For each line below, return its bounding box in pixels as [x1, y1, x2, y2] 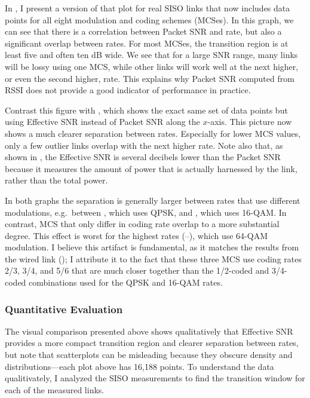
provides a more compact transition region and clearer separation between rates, [5, 336, 299, 349]
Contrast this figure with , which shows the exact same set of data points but [5, 103, 288, 116]
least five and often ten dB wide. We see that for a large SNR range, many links [5, 48, 298, 61]
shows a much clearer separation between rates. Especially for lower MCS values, [5, 127, 301, 139]
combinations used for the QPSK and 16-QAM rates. [29, 276, 223, 289]
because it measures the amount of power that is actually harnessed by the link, [5, 162, 297, 174]
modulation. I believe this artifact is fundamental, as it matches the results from [5, 241, 299, 253]
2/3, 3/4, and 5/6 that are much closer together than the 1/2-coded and [5, 264, 269, 277]
